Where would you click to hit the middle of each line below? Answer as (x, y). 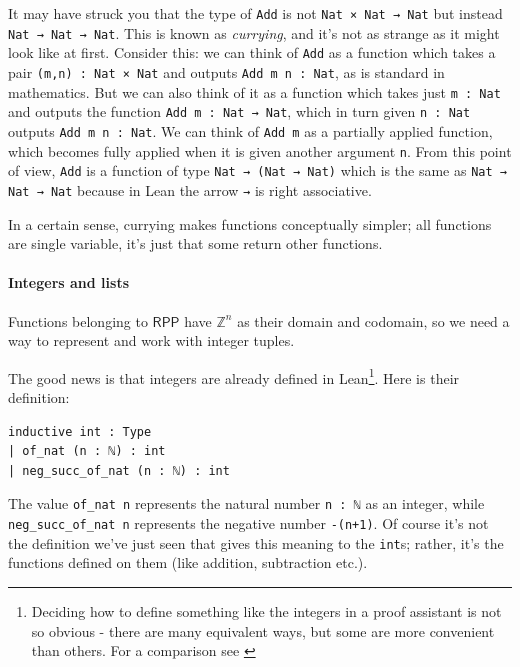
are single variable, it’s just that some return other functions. (195, 243)
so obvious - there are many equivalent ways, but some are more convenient (263, 630)
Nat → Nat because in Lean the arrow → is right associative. (190, 189)
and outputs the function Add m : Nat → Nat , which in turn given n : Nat (239, 111)
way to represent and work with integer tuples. (151, 340)
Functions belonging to (78, 320)
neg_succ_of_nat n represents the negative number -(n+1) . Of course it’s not (248, 523)
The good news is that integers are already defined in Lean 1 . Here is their (234, 376)
